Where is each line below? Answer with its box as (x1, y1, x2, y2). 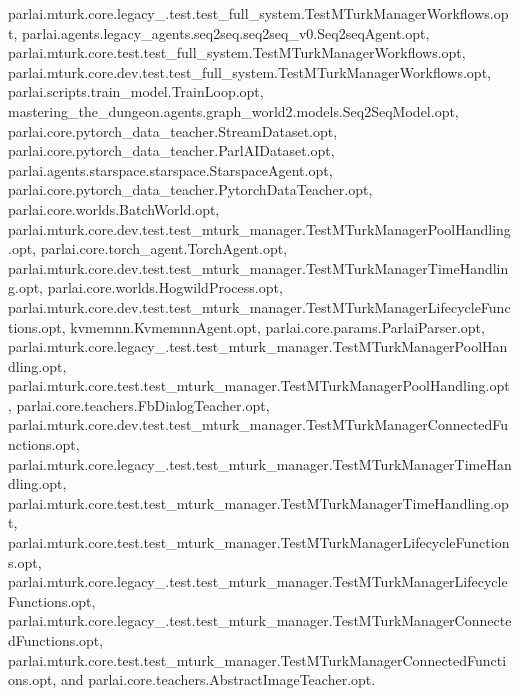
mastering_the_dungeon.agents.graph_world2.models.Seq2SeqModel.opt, (8, 100, 459, 121)
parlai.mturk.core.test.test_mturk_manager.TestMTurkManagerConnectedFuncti (8, 649, 507, 670)
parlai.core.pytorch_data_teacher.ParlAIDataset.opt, (8, 140, 335, 161)
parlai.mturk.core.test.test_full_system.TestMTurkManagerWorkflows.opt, (8, 42, 466, 63)
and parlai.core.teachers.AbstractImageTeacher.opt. (60, 669, 376, 690)
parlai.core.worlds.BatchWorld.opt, (8, 198, 220, 219)
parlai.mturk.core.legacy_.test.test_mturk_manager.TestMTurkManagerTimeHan (8, 453, 512, 474)
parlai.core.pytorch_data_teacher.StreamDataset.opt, (8, 120, 338, 141)
